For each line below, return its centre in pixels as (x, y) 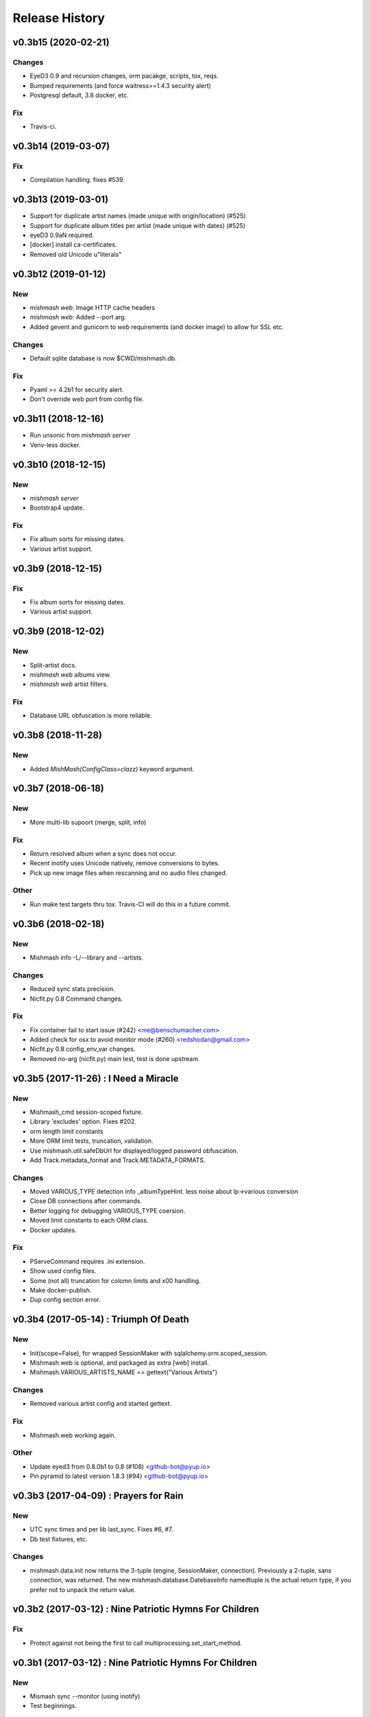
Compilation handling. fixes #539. (77, 180)
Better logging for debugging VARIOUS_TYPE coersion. (108, 1210)
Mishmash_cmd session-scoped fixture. (86, 1112)
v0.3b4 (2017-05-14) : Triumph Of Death (101, 1320)
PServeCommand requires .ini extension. (87, 1261)
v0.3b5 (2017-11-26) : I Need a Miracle (96, 1078)
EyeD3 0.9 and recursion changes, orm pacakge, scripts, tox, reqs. (124, 76)
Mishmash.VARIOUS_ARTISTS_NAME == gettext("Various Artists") (124, 1372)
